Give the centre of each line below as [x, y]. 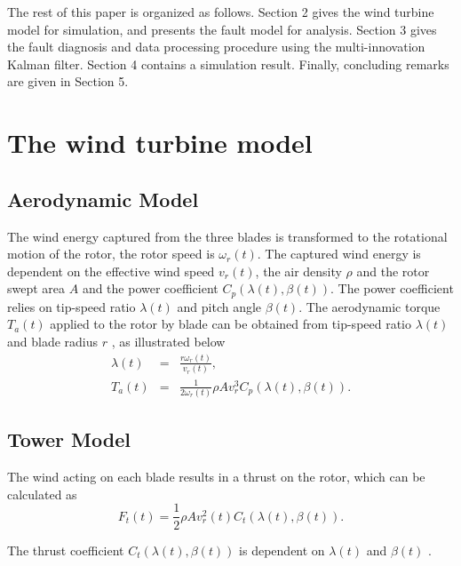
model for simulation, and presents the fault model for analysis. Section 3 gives [222, 29]
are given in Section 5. [68, 81]
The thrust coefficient [66, 550]
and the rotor [393, 271]
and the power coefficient [150, 288]
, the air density [298, 271]
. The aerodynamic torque [370, 306]
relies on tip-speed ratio [72, 306]
